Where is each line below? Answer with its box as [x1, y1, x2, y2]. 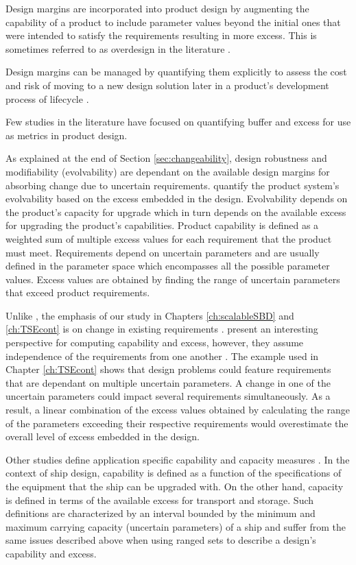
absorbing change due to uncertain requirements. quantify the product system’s [5, 178, 340, 192]
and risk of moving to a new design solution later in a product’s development [5, 77, 329, 92]
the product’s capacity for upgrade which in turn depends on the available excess [5, 204, 346, 219]
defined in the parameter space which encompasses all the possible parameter [5, 259, 330, 273]
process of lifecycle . [5, 91, 89, 106]
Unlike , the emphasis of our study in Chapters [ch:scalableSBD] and [5, 308, 294, 322]
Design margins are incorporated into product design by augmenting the [5, 1, 309, 15]
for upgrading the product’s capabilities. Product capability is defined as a [5, 218, 319, 232]
